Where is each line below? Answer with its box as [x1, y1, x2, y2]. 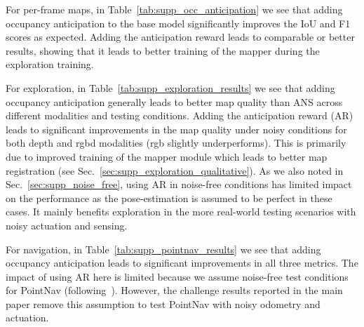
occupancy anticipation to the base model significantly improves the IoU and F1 [6, 15, 351, 30]
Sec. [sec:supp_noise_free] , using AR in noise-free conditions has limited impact [6, 177, 352, 192]
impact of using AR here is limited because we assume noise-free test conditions [6, 269, 349, 283]
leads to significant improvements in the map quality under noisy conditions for [6, 121, 347, 136]
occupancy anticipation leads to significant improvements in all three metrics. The [6, 255, 358, 270]
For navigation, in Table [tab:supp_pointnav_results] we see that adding [6, 241, 321, 256]
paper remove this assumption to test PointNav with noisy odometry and [6, 296, 321, 311]
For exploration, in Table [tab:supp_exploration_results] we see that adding [6, 80, 335, 95]
